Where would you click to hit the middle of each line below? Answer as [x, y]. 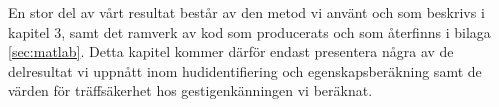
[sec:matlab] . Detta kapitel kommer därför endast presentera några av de [231, 51]
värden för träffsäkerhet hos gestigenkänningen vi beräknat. [190, 90]
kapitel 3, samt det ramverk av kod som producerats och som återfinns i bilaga [249, 31]
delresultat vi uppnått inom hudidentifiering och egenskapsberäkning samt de [245, 70]
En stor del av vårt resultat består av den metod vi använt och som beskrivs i [246, 12]
